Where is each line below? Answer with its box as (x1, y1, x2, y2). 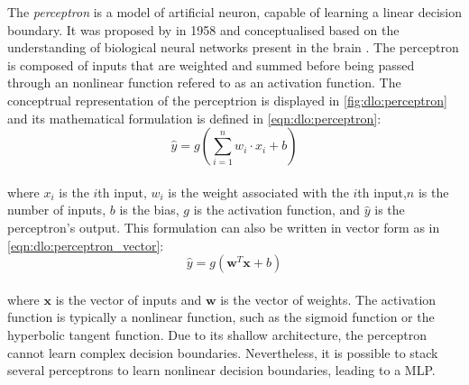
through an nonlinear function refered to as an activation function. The (7, 73, 401, 92)
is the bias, (119, 200, 179, 219)
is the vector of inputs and (55, 289, 202, 308)
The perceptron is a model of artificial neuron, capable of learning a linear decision (7, 3, 462, 21)
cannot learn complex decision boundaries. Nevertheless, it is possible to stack (7, 343, 438, 362)
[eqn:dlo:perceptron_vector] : (7, 235, 164, 254)
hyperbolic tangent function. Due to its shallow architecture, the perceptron (7, 325, 427, 344)
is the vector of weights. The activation (220, 289, 437, 308)
